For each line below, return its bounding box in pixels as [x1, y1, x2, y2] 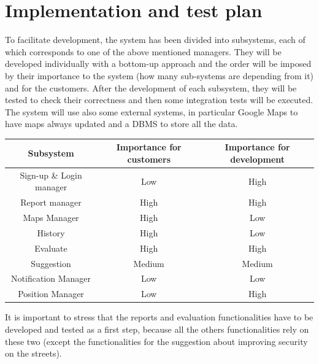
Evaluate [34, 241, 67, 254]
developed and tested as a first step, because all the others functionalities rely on [5, 323, 309, 335]
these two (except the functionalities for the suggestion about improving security [5, 335, 308, 347]
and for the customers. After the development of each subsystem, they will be [5, 81, 297, 94]
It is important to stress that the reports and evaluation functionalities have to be [5, 311, 313, 323]
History [37, 226, 65, 239]
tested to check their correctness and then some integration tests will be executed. [5, 93, 313, 106]
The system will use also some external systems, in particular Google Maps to [5, 105, 298, 118]
